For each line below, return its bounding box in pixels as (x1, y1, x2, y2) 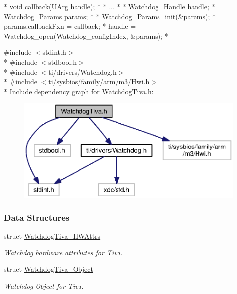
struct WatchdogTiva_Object (4, 264, 93, 274)
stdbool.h (48, 56, 77, 67)
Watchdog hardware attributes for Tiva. (4, 247, 123, 257)
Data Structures (4, 211, 70, 223)
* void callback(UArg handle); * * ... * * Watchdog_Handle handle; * (4, 1, 215, 11)
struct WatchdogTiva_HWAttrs (4, 230, 101, 241)
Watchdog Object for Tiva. (4, 280, 84, 291)
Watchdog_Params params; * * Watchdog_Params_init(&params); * (4, 11, 216, 21)
